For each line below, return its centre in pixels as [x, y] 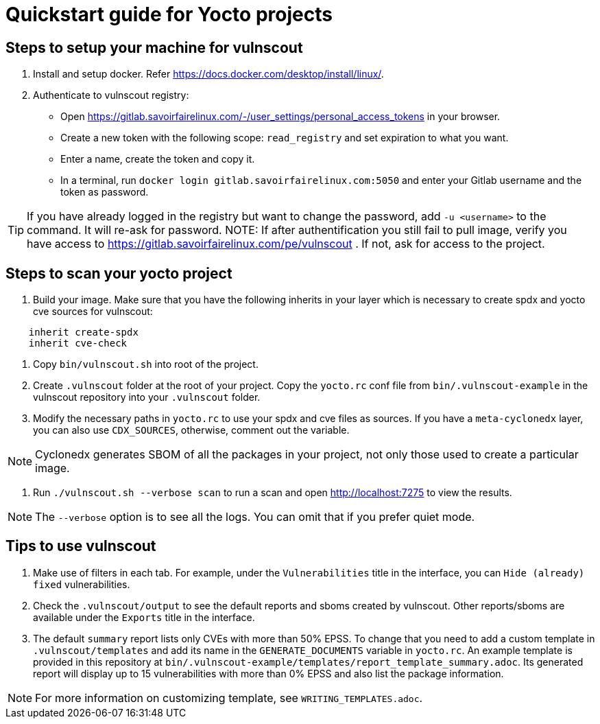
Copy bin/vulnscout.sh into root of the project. [146, 364]
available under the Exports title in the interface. [144, 617]
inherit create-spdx [83, 332]
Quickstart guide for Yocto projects [169, 14]
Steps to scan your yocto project [119, 273]
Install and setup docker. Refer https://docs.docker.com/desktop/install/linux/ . [208, 74]
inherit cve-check [78, 343]
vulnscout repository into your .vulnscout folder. [147, 397]
